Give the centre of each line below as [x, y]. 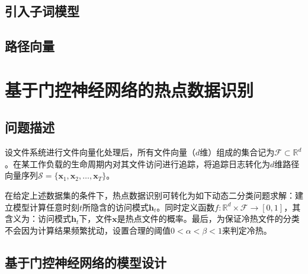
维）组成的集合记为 [237, 152]
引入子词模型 [42, 11]
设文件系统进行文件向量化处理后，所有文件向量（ [100, 152]
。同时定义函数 [186, 207]
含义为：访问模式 [38, 219]
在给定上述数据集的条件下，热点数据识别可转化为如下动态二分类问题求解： [150, 195]
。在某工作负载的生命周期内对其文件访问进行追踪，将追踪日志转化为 [137, 163]
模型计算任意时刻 [46, 207]
